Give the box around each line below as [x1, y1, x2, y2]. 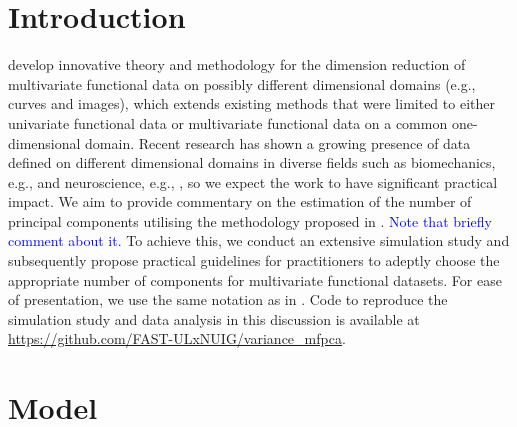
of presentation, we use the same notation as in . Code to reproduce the [8, 289, 448, 310]
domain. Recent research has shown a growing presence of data [85, 132, 471, 153]
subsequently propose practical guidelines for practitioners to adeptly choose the [8, 250, 500, 271]
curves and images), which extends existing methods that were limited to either [8, 93, 495, 114]
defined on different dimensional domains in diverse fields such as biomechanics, [8, 152, 496, 173]
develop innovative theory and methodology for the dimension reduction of [8, 54, 466, 75]
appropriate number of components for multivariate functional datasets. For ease [8, 269, 502, 290]
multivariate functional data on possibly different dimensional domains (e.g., [8, 73, 476, 94]
